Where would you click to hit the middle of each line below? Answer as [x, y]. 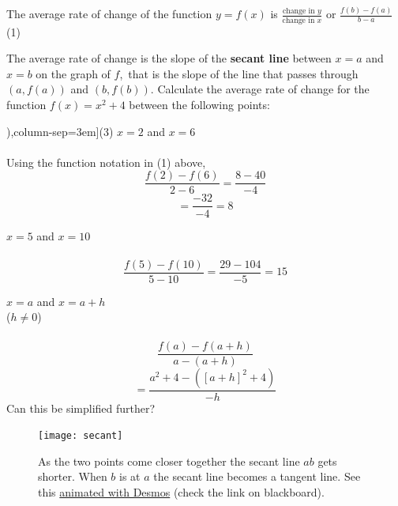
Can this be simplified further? [81, 408]
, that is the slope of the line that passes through [239, 73]
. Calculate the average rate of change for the [260, 89]
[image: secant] [81, 436]
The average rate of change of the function [109, 14]
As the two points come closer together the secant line [169, 461]
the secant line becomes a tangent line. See [257, 476]
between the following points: [199, 104]
